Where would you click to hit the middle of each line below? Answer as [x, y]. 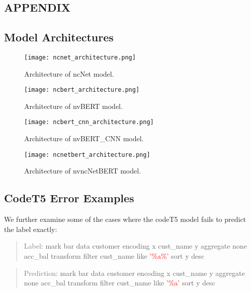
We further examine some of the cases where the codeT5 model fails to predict [125, 219]
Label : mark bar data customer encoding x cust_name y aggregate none [135, 246]
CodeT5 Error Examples [69, 198]
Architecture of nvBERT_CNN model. [84, 138]
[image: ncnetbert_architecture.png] [87, 155]
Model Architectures [59, 37]
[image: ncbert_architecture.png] [82, 90]
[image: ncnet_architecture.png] [80, 57]
